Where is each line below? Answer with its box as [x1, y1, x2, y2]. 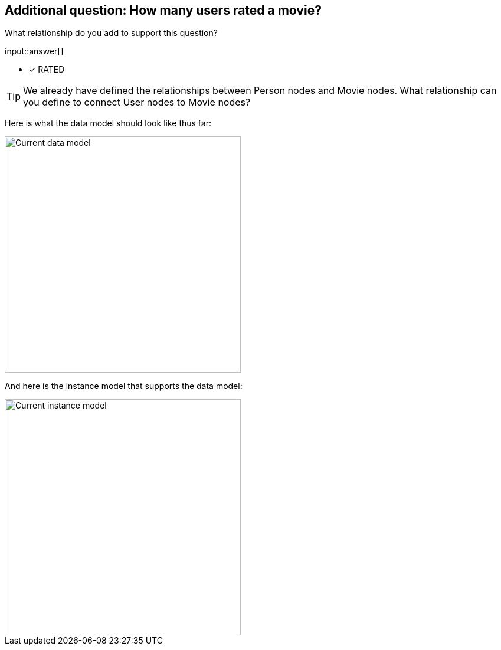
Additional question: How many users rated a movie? [5, 3, 322, 18]
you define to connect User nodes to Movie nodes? [23, 96, 251, 109]
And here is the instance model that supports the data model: [5, 381, 243, 391]
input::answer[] [5, 46, 64, 57]
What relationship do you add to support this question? [5, 28, 218, 38]
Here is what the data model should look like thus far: [5, 118, 211, 129]
